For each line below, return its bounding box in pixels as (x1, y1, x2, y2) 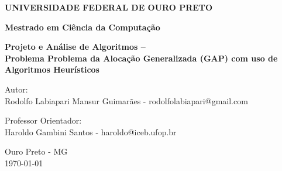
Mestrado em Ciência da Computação (5, 20, 160, 33)
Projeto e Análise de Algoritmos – (5, 40, 146, 53)
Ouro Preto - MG (5, 145, 68, 158)
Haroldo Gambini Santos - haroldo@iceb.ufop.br (5, 125, 177, 138)
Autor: (5, 83, 28, 95)
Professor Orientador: (5, 114, 82, 126)
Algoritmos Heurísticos (5, 63, 99, 76)
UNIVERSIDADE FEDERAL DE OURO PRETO (5, 1, 213, 13)
